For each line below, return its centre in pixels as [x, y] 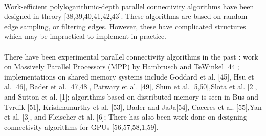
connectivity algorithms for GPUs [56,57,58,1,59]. [81, 127]
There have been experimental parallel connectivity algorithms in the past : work [131, 56]
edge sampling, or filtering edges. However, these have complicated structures [125, 26]
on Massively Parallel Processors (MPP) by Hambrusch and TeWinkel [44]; [122, 66]
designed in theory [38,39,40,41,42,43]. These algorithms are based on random [126, 16]
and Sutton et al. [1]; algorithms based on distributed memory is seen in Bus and [131, 96]
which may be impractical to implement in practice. [85, 36]
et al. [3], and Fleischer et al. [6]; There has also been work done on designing [126, 117]
